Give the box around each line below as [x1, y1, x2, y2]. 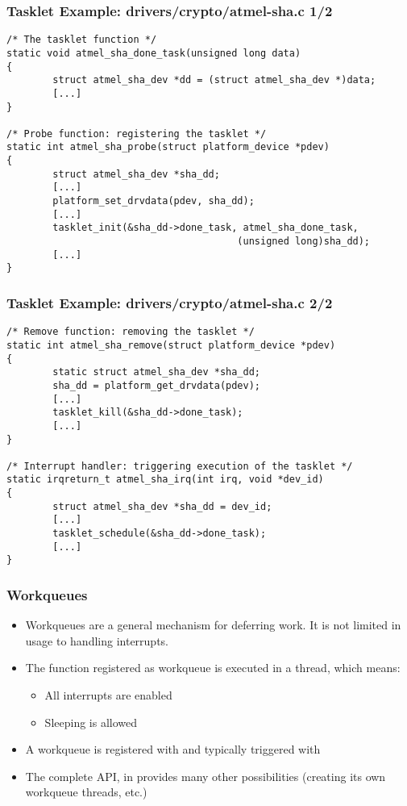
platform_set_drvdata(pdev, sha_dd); [52, 195, 255, 207]
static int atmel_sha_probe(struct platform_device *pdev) [6, 141, 330, 153]
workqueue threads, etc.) [25, 783, 147, 800]
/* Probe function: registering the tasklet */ [6, 127, 267, 140]
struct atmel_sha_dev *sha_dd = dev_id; [52, 500, 272, 512]
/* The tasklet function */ [6, 34, 157, 46]
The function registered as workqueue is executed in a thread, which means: [25, 659, 401, 676]
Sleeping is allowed [44, 713, 138, 730]
